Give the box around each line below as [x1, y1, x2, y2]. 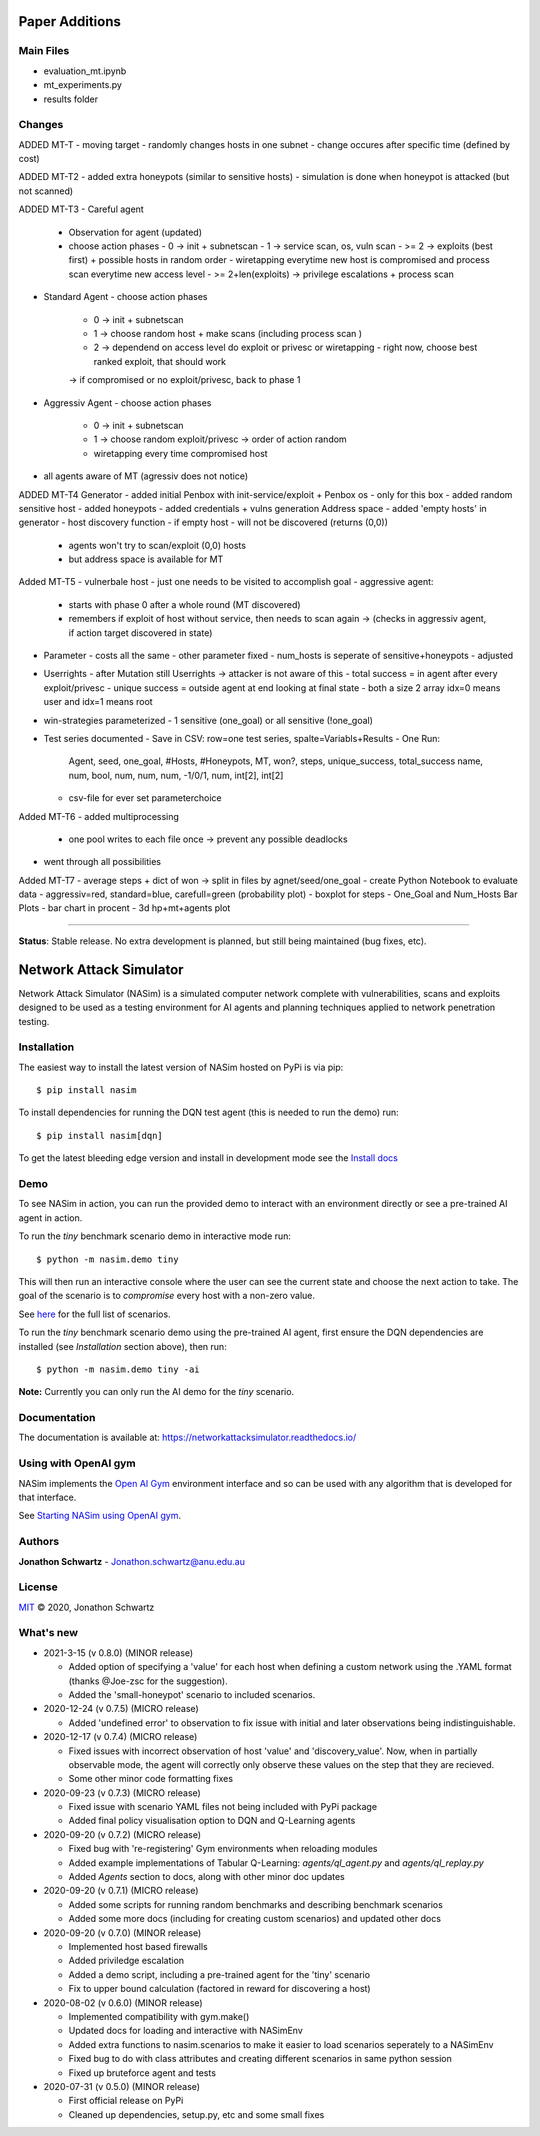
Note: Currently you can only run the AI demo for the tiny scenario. [18, 1386, 295, 1398]
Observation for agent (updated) [68, 226, 203, 238]
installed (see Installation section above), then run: [18, 1340, 227, 1352]
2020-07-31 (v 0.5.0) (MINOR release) [43, 2080, 200, 2092]
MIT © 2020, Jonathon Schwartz [18, 1601, 155, 1613]
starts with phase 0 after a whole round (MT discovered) [68, 598, 301, 610]
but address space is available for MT [68, 553, 224, 565]
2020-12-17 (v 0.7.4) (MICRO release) [43, 1731, 198, 1743]
